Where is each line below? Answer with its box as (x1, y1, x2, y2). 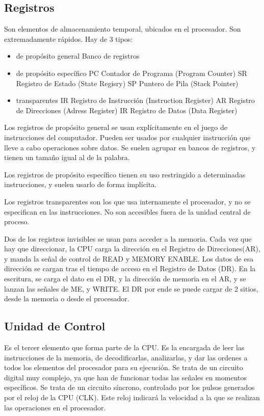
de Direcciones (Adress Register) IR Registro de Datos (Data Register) (16, 105, 237, 115)
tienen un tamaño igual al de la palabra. (4, 152, 130, 163)
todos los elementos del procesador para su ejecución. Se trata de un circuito (4, 362, 243, 373)
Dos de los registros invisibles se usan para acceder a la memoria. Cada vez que (4, 233, 252, 244)
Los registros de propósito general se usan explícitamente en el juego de (4, 122, 227, 133)
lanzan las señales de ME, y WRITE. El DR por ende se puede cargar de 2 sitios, (4, 283, 258, 294)
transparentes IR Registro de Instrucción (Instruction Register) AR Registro (16, 95, 255, 106)
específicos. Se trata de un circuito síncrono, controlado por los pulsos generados (4, 382, 255, 393)
